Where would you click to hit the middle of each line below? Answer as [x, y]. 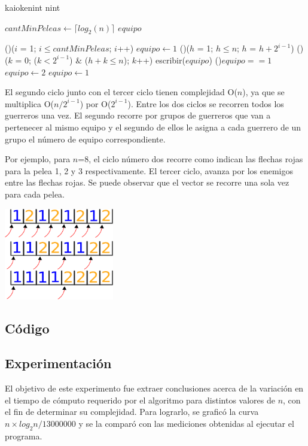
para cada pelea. [35, 194]
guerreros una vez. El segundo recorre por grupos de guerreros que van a [138, 115]
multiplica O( [30, 103]
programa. [24, 436]
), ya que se [263, 92]
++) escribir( [161, 60]
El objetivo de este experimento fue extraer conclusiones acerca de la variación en [154, 388]
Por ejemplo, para [38, 159]
